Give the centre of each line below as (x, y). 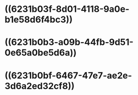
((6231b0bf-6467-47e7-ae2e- (68, 75)
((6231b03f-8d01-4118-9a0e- (67, 9)
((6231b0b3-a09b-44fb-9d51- (69, 42)
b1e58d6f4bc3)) (39, 20)
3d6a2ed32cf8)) (40, 86)
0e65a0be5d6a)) (41, 53)
